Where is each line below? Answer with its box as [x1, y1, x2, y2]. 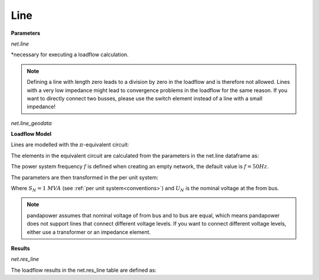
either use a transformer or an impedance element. [27, 228, 151, 236]
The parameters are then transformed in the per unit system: [11, 174, 159, 181]
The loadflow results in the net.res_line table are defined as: [11, 266, 157, 274]
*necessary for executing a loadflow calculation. [11, 51, 129, 58]
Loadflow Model [11, 131, 52, 138]
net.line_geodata [11, 119, 52, 126]
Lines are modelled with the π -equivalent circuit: [11, 141, 129, 148]
